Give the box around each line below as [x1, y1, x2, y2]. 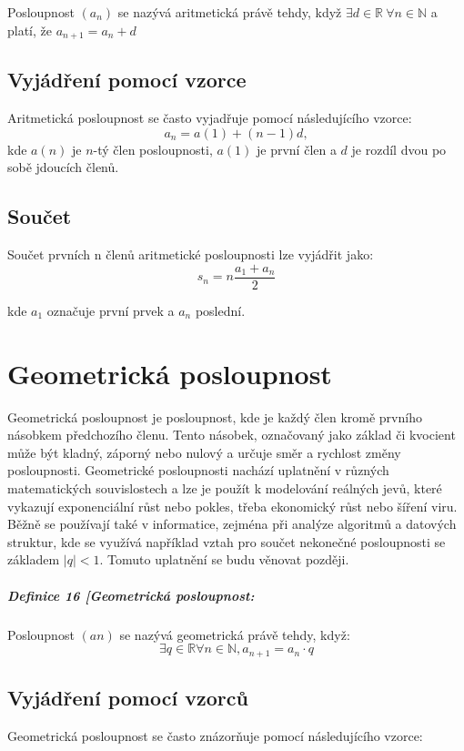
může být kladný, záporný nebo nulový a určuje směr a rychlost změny [7, 442, 401, 462]
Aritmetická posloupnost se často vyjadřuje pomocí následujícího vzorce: [7, 108, 412, 127]
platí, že [7, 20, 52, 39]
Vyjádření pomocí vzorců [7, 683, 248, 711]
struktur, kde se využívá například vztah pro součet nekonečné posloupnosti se [7, 532, 446, 551]
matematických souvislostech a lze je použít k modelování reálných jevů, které [7, 478, 442, 497]
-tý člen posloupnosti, [93, 139, 213, 158]
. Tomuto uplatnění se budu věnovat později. [99, 550, 349, 569]
